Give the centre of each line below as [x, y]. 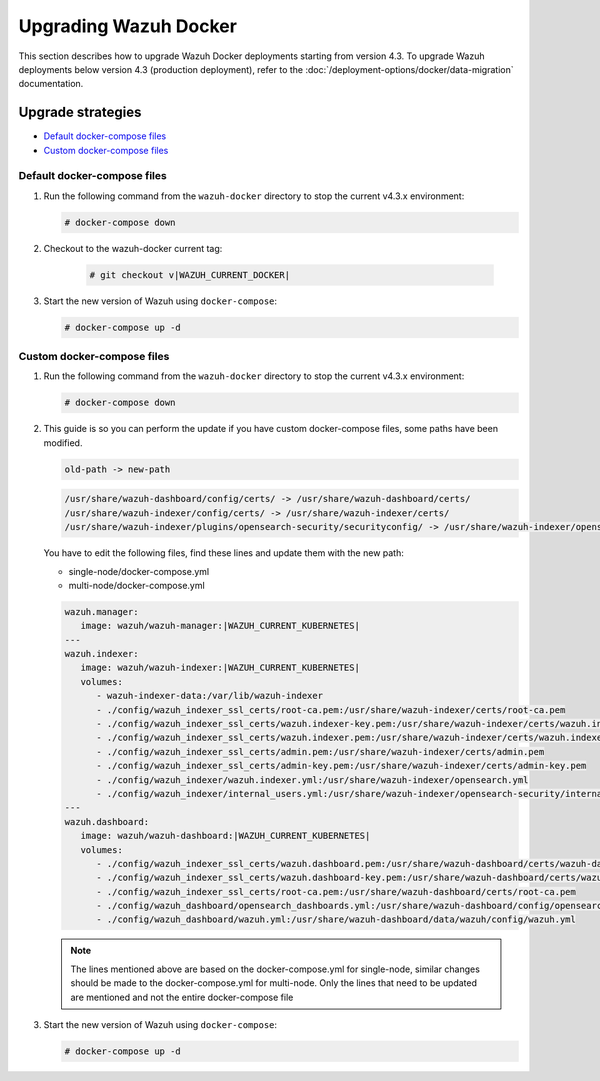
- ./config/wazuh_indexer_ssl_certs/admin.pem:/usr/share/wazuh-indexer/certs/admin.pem [320, 751]
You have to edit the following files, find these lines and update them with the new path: [223, 553]
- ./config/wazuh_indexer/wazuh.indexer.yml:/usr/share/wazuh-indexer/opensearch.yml [312, 779]
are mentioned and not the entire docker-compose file [182, 997]
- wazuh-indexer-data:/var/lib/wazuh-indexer [210, 696]
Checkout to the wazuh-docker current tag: [133, 248]
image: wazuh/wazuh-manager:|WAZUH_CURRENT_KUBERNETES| [220, 626]
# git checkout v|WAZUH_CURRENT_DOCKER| [189, 274]
